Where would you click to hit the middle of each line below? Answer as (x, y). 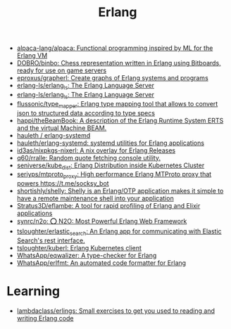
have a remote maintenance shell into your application (95, 198)
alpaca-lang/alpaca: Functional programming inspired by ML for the (115, 48)
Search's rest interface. (51, 240)
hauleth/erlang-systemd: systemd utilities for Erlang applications (111, 143)
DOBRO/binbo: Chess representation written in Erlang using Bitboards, (119, 63)
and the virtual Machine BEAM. (62, 128)
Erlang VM (32, 56)
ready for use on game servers (62, 70)
